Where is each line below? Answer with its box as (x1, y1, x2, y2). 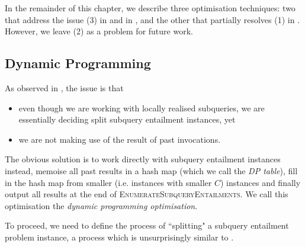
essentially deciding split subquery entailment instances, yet (18, 113, 236, 126)
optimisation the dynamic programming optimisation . (5, 199, 198, 211)
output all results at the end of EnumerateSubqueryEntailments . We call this (5, 188, 288, 200)
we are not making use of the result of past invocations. (18, 133, 221, 145)
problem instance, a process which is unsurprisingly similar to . (5, 230, 234, 243)
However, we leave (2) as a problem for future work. (5, 25, 193, 37)
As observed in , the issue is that (5, 81, 124, 94)
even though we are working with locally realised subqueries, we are (18, 101, 265, 114)
